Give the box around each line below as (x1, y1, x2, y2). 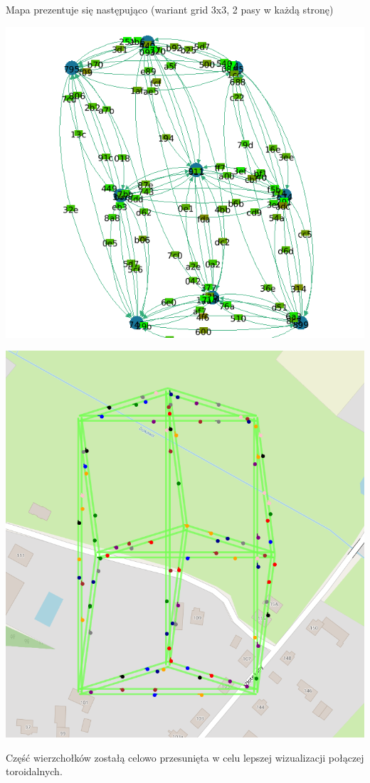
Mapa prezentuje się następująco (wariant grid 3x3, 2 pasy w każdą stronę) (6, 2, 334, 16)
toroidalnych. (6, 764, 63, 779)
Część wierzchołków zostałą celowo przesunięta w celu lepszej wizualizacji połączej (6, 750, 364, 765)
